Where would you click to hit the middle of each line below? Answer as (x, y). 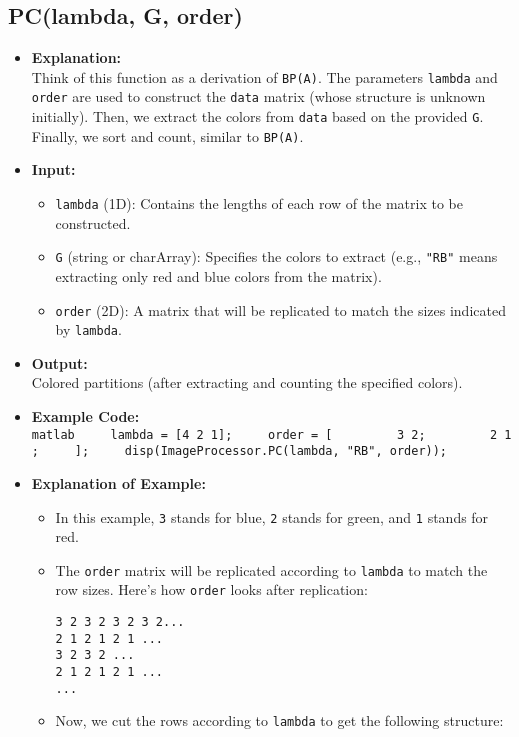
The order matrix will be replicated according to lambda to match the (271, 569)
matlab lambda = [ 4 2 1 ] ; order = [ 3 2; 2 (264, 434)
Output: (59, 362)
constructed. (93, 222)
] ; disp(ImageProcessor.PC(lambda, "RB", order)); (261, 451)
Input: (53, 169)
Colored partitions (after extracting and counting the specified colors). (247, 382)
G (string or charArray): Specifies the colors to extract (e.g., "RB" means (276, 256)
